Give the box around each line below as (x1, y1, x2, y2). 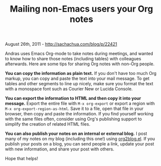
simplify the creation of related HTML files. (5, 121, 91, 127)
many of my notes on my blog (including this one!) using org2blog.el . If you (5, 136, 155, 142)
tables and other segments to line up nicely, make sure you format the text (5, 81, 154, 87)
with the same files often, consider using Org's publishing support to (5, 116, 142, 122)
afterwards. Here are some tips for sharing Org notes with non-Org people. (5, 61, 155, 67)
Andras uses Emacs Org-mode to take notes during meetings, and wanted (5, 51, 154, 56)
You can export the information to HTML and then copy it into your (5, 95, 142, 101)
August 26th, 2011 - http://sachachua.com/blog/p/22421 (5, 41, 117, 47)
